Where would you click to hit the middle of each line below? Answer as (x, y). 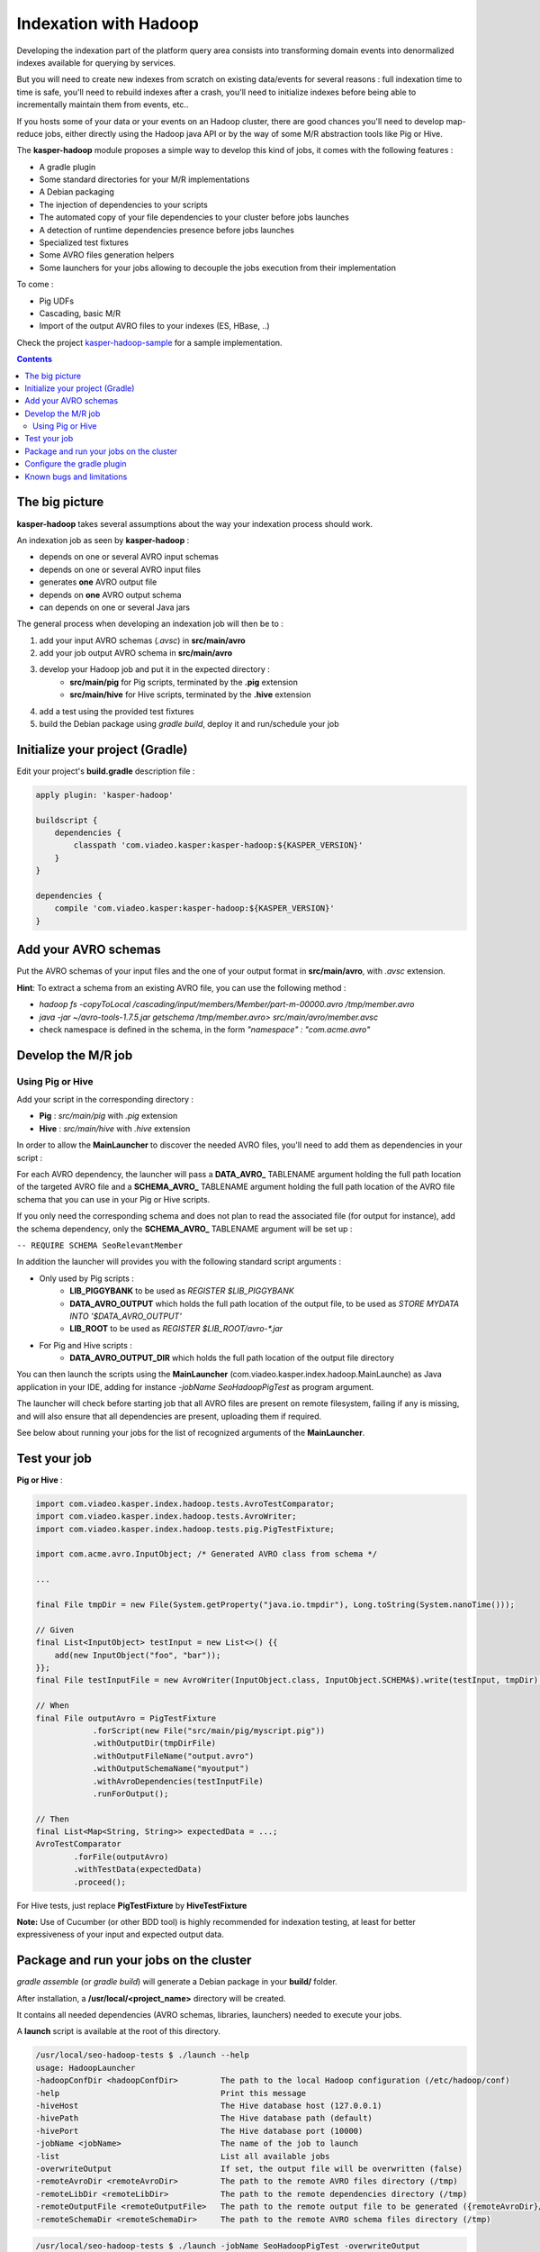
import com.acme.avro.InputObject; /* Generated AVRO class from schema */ (207, 1554)
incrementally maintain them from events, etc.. (103, 104)
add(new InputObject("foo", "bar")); (138, 1655)
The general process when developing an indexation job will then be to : (150, 624)
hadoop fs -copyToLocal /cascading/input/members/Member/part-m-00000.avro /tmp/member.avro (227, 1004)
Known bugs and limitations (76, 477)
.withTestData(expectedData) (138, 1870)
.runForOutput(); (130, 1793)
